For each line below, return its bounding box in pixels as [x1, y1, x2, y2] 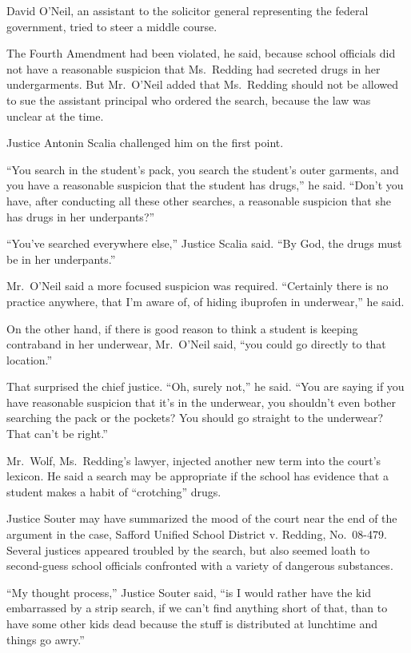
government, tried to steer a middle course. [6, 18, 217, 34]
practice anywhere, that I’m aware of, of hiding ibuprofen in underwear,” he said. [6, 293, 405, 309]
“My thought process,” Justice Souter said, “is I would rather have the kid [6, 583, 372, 600]
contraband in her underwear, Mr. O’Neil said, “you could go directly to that [6, 336, 386, 352]
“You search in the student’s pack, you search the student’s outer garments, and [6, 161, 399, 177]
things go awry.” [6, 631, 85, 647]
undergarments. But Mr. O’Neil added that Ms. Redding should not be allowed [6, 76, 399, 93]
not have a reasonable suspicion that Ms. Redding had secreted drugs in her [6, 60, 381, 77]
